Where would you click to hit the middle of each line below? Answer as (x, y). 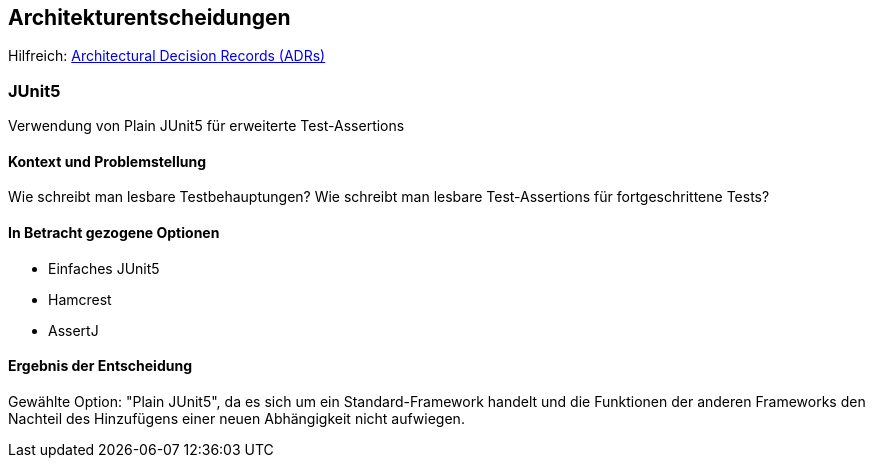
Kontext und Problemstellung (107, 161)
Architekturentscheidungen (149, 17)
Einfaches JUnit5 (104, 268)
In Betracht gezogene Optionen (114, 232)
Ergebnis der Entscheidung (100, 366)
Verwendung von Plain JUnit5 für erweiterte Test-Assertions (206, 126)
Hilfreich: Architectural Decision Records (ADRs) (167, 56)
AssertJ (73, 330)
